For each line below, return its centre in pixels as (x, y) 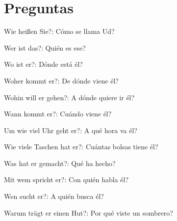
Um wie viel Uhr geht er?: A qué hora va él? (71, 130)
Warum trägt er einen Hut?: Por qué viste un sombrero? (88, 212)
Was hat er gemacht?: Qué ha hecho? (60, 163)
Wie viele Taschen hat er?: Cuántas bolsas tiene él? (81, 147)
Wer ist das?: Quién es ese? (45, 47)
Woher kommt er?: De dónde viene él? (61, 80)
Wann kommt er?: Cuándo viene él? (58, 114)
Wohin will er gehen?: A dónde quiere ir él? (69, 97)
